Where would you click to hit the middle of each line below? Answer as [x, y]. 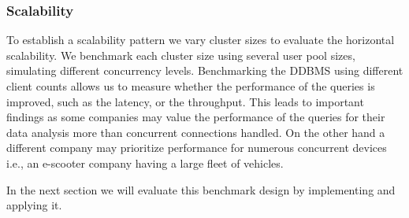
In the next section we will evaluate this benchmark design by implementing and [201, 189]
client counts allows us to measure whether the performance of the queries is [191, 86]
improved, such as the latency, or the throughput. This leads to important [185, 101]
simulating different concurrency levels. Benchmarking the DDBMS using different [205, 70]
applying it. [34, 205]
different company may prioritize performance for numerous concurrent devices [197, 148]
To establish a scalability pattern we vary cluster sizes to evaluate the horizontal [201, 40]
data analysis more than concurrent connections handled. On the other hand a [196, 132]
